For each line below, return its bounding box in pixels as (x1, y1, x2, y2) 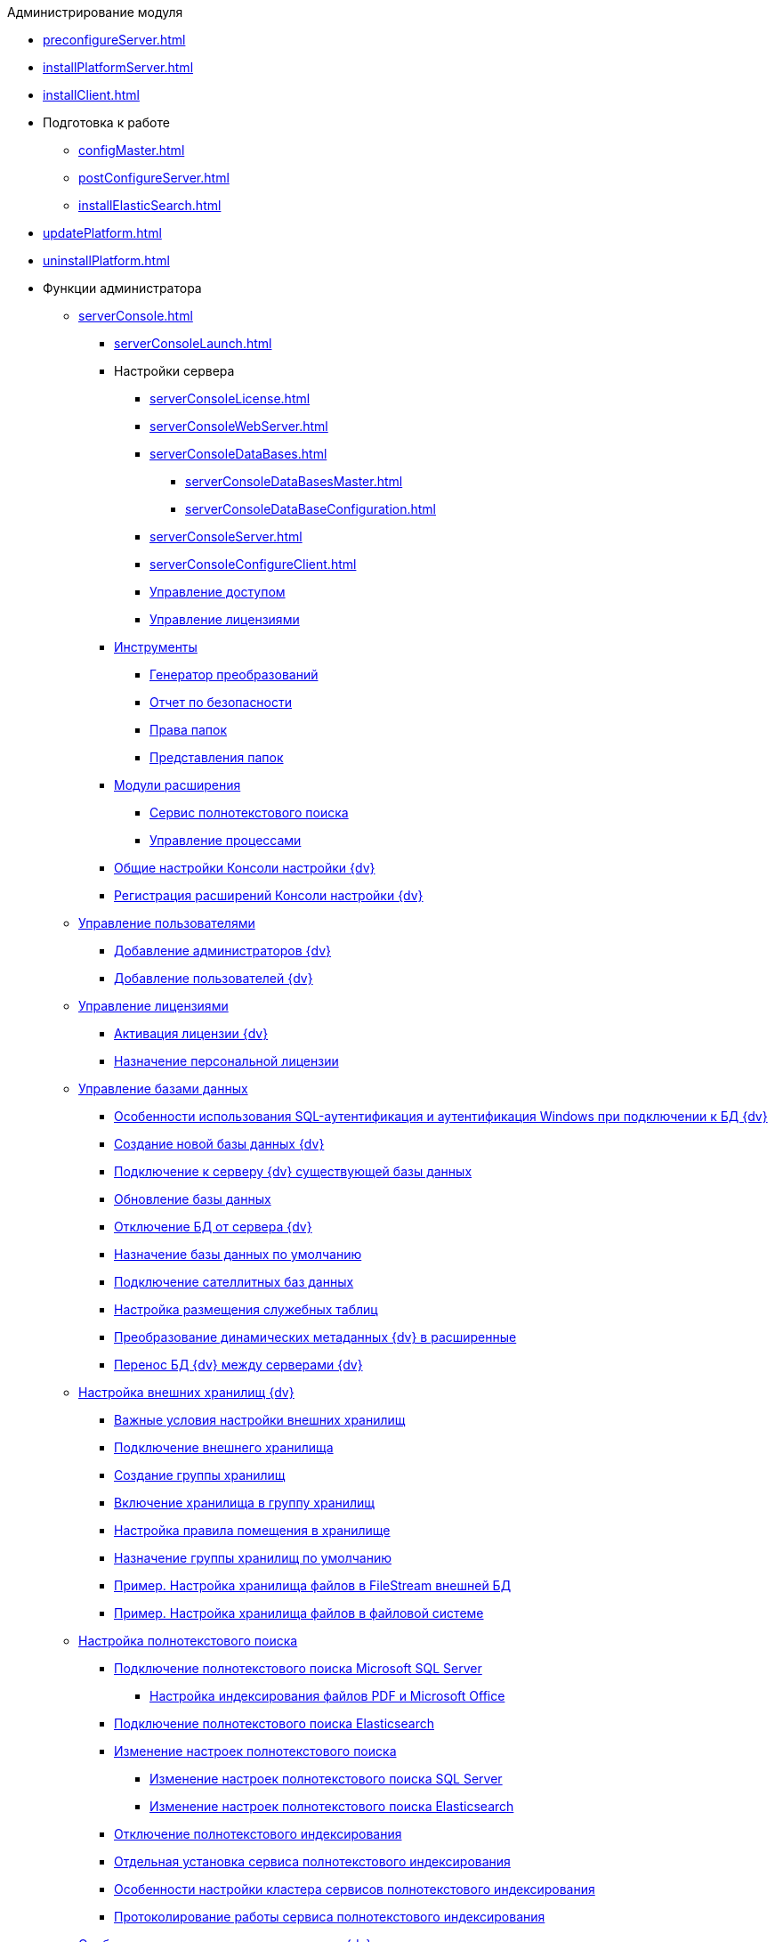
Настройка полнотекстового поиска (78, 1633, 298, 1648)
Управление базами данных (78, 1081, 248, 1096)
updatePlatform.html (43, 225, 162, 240)
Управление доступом (149, 584, 286, 599)
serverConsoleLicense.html (149, 391, 311, 406)
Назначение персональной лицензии (114, 1053, 339, 1069)
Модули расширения (114, 777, 241, 792)
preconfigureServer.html (43, 32, 186, 47)
